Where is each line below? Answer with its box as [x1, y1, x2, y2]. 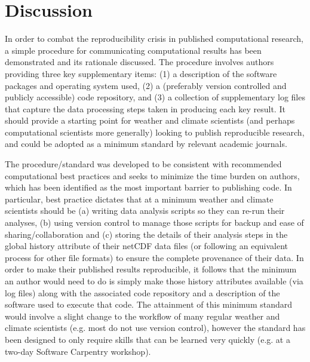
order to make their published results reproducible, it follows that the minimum [5, 263, 297, 275]
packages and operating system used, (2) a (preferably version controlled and [5, 79, 287, 91]
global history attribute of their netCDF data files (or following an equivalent [5, 240, 288, 252]
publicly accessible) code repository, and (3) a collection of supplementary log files [5, 91, 305, 103]
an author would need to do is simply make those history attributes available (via [5, 275, 303, 287]
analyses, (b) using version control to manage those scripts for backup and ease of [5, 216, 304, 229]
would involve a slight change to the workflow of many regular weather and [5, 309, 280, 322]
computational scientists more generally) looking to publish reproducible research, [5, 125, 305, 138]
